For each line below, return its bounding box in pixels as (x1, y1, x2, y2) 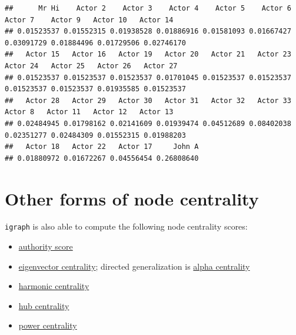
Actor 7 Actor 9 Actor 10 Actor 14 (5, 15, 174, 24)
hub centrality (18, 299, 69, 311)
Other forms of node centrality (5, 186, 259, 210)
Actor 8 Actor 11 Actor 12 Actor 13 (5, 108, 174, 117)
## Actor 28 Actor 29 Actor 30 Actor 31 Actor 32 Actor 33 (5, 96, 291, 105)
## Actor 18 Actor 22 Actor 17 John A (5, 142, 199, 151)
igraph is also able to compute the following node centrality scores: (5, 220, 248, 233)
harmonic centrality (18, 280, 89, 292)
